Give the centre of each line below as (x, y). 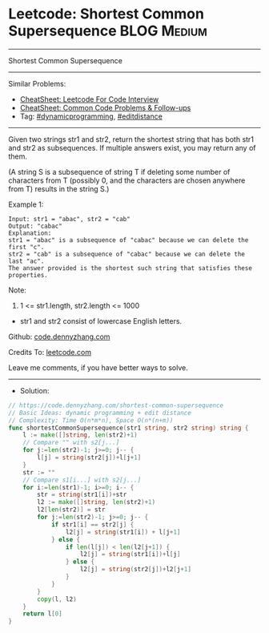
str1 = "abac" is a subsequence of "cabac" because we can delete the (128, 240)
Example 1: (26, 204)
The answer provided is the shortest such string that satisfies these (130, 268)
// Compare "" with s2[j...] (71, 443)
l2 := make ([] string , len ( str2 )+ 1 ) (96, 502)
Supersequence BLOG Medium (108, 31)
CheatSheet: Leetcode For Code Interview (89, 99)
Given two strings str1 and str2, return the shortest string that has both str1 (131, 139)
